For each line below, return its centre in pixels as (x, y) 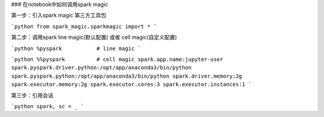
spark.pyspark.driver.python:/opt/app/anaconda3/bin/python (101, 68)
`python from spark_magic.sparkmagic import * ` (84, 26)
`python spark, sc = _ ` (47, 106)
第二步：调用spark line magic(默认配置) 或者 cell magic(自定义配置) (94, 37)
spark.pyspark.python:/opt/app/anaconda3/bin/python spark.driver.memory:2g (127, 76)
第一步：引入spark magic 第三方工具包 (59, 16)
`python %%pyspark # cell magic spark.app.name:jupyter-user (117, 59)
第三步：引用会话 (32, 95)
